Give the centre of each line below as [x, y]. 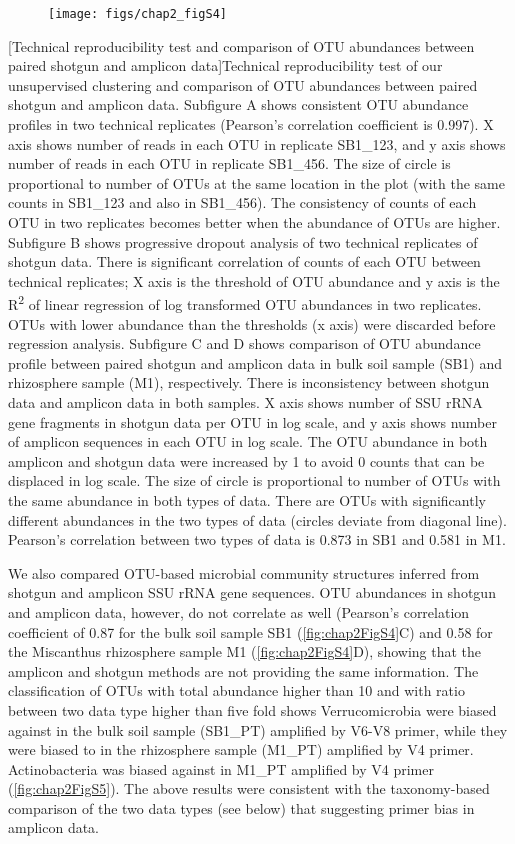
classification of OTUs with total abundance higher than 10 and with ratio [236, 690]
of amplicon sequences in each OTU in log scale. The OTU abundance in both [248, 441]
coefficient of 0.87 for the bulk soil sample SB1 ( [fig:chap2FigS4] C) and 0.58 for [250, 631]
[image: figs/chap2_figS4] [137, 14]
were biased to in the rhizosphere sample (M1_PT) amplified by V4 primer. [241, 749]
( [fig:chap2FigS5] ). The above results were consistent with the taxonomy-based [249, 788]
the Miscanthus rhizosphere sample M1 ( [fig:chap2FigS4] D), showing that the [245, 651]
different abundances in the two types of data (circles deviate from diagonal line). [257, 519]
